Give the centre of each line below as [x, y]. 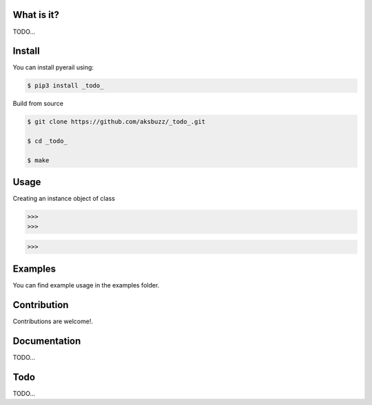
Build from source [38, 104]
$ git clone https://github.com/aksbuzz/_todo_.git [116, 122]
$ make [38, 160]
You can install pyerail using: [53, 67]
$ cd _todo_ [48, 141]
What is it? [36, 15]
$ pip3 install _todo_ [65, 86]
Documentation [47, 341]
